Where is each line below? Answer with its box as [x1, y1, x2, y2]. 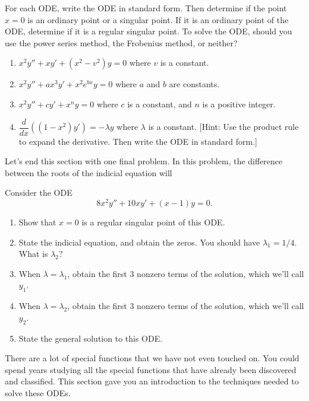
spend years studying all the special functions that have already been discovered [5, 363, 297, 375]
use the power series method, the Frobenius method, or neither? [5, 36, 238, 49]
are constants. [169, 78, 220, 90]
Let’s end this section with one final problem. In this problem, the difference [5, 155, 283, 167]
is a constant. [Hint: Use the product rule [148, 120, 299, 133]
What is [18, 247, 48, 260]
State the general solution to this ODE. [18, 332, 163, 344]
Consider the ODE [5, 186, 72, 199]
